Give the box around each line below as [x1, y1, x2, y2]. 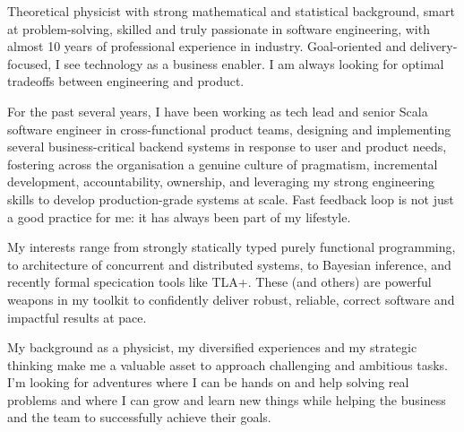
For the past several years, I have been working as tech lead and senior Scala [7, 101, 428, 120]
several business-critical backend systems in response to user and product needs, [7, 137, 447, 156]
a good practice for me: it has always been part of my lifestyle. [7, 207, 351, 226]
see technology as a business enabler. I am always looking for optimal [64, 54, 444, 73]
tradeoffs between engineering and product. [7, 72, 245, 91]
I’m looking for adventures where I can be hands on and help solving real [7, 373, 409, 392]
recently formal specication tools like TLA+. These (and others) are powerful [7, 272, 432, 291]
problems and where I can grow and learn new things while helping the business [7, 390, 446, 409]
